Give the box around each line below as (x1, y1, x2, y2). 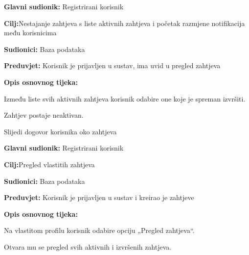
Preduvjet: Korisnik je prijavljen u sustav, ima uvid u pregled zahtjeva (4, 60, 221, 71)
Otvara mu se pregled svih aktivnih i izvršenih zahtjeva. (4, 241, 172, 252)
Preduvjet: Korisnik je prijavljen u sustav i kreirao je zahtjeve (4, 192, 194, 203)
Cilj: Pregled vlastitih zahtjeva (4, 159, 95, 169)
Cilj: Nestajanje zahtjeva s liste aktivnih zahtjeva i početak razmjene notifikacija (4, 18, 245, 28)
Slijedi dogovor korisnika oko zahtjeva (4, 126, 117, 136)
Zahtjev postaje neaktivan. (4, 110, 84, 120)
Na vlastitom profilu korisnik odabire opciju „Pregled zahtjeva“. (4, 225, 195, 235)
